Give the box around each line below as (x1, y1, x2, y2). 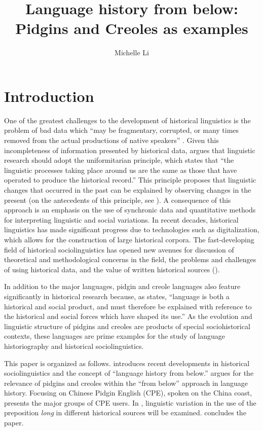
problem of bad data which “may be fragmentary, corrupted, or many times (4, 125, 239, 135)
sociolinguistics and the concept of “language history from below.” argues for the (4, 368, 254, 378)
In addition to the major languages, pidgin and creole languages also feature (4, 281, 241, 292)
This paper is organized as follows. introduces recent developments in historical (4, 357, 250, 368)
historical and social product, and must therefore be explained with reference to (4, 301, 252, 311)
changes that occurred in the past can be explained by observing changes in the (4, 185, 251, 195)
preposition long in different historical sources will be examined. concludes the (4, 407, 246, 418)
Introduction (4, 85, 94, 106)
